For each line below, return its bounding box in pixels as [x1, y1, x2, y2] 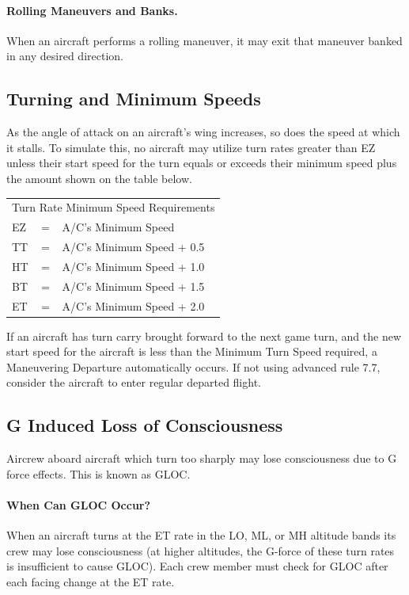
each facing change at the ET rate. [6, 573, 175, 589]
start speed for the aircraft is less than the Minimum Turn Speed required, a [6, 343, 377, 360]
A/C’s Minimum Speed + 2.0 [62, 297, 205, 314]
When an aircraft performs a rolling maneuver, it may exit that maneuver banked [6, 32, 403, 48]
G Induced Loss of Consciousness [6, 413, 283, 437]
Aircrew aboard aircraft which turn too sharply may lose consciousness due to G [6, 450, 397, 467]
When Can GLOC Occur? [6, 496, 151, 513]
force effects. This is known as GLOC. [6, 465, 191, 482]
